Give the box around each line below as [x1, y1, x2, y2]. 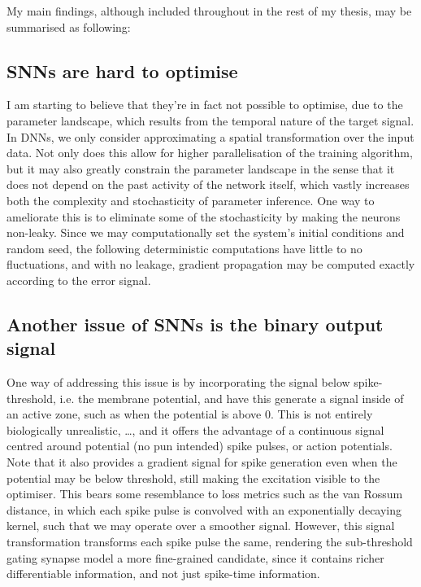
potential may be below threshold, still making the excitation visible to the [7, 469, 380, 486]
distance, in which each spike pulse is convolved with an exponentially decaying [7, 501, 402, 518]
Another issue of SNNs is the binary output [7, 311, 384, 336]
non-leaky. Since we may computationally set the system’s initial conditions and [7, 224, 405, 241]
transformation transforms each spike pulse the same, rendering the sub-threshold [7, 533, 413, 550]
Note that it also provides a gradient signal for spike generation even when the [7, 453, 397, 471]
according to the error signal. [7, 271, 151, 288]
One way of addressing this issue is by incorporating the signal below [7, 374, 350, 391]
